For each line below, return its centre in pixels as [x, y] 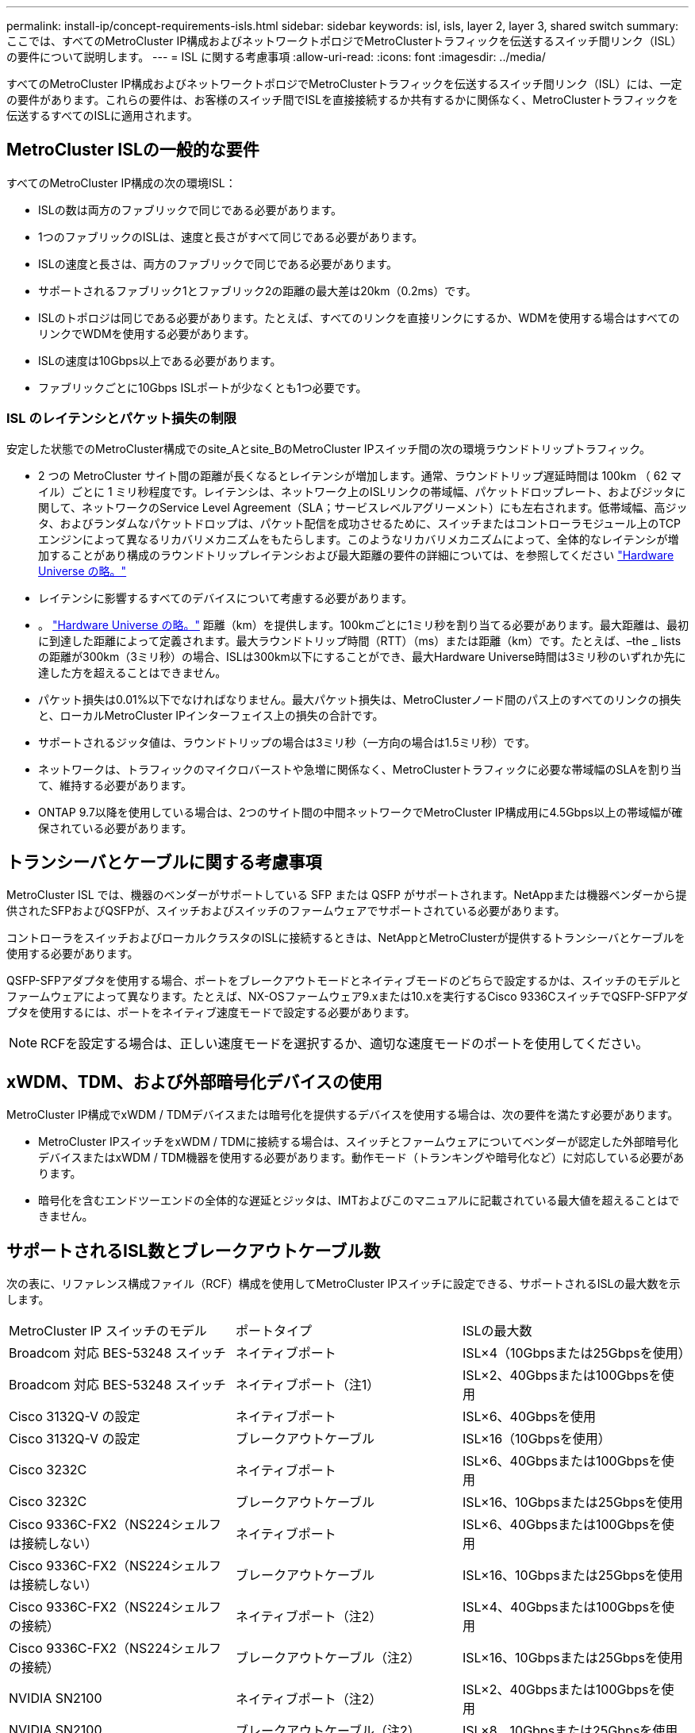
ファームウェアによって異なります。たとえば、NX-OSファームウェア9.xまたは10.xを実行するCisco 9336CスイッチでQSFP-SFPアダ [347, 997]
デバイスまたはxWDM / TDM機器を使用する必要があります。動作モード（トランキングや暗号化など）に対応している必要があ [361, 1158]
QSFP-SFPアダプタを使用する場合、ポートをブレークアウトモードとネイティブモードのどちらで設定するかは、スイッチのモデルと [344, 981]
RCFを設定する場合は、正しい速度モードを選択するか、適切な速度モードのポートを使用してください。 [345, 1044]
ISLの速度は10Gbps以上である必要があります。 [160, 360]
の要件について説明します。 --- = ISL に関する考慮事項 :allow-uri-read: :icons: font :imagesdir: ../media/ [276, 57]
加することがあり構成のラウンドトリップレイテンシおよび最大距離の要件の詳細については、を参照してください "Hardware [356, 555]
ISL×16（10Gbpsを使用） [536, 1439]
